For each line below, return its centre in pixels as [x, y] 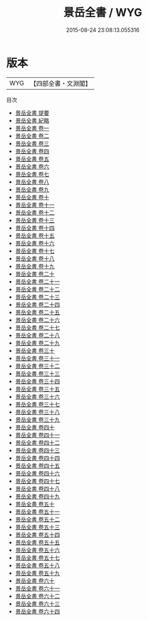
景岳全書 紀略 [32, 120]
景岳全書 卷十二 [35, 212]
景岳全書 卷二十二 [37, 289]
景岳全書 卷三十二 [37, 366]
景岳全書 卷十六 [35, 243]
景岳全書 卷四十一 [37, 435]
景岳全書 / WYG [103, 13]
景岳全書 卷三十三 [37, 373]
